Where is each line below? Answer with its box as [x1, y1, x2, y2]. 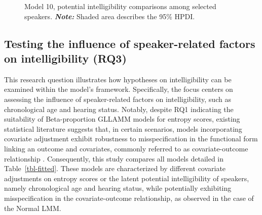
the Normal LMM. [4, 202, 61, 213]
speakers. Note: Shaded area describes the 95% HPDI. [24, 11, 195, 21]
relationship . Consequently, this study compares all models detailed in [4, 153, 224, 164]
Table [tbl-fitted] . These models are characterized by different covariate [4, 163, 226, 174]
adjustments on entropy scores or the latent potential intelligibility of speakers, [4, 173, 249, 183]
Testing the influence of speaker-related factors [4, 35, 255, 51]
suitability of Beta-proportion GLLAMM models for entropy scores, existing [4, 114, 240, 124]
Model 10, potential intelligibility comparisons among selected [24, 1, 216, 11]
